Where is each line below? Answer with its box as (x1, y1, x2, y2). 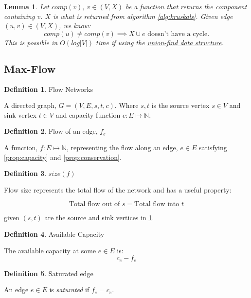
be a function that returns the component (125, 1, 247, 11)
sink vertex (4, 109, 37, 120)
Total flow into (134, 201, 179, 208)
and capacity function (55, 109, 121, 120)
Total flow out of (69, 201, 120, 208)
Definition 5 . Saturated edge (4, 268, 93, 278)
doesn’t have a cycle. (147, 30, 210, 37)
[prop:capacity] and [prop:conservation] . (4, 152, 122, 162)
